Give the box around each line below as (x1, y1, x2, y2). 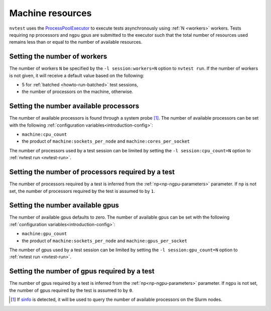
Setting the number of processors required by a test (9, 168, 175, 176)
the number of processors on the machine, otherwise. (22, 88, 133, 95)
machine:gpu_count (22, 231, 67, 237)
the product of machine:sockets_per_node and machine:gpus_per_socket (22, 238, 188, 244)
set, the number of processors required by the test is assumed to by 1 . (9, 188, 155, 194)
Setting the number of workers (9, 52, 107, 61)
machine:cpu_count (22, 132, 67, 138)
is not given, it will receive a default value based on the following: (9, 72, 144, 78)
